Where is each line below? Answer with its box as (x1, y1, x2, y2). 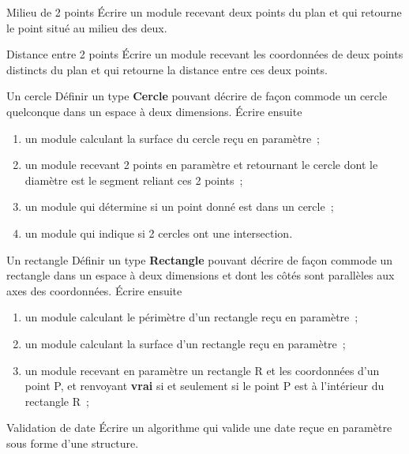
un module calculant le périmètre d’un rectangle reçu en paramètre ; (24, 309, 358, 325)
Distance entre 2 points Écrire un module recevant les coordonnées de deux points (6, 46, 403, 62)
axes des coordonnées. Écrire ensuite (6, 282, 182, 298)
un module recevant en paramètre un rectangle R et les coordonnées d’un (24, 362, 380, 378)
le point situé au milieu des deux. (6, 19, 167, 36)
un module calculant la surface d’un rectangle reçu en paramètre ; (24, 335, 346, 351)
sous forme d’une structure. (6, 434, 139, 451)
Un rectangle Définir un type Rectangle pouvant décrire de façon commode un (6, 251, 393, 268)
